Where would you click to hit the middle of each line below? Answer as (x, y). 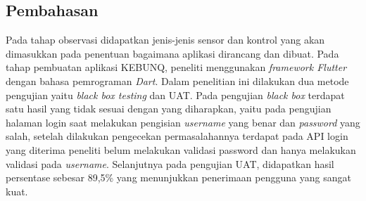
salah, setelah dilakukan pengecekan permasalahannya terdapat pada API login (177, 136)
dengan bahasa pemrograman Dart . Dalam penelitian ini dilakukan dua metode (177, 80)
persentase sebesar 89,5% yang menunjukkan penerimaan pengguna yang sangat (178, 177)
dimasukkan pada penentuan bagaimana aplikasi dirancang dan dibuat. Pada (172, 53)
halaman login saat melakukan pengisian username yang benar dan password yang (183, 122)
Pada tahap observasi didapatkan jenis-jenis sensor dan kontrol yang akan (165, 40)
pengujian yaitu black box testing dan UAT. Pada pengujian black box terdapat (175, 95)
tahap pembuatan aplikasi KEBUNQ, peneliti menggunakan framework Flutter (176, 67)
